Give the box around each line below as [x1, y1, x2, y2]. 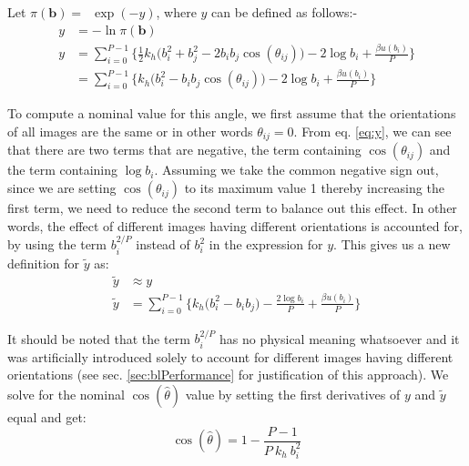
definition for [7, 253, 80, 272]
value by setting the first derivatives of [185, 384, 401, 403]
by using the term [7, 235, 107, 254]
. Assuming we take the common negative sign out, [154, 160, 439, 179]
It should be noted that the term [7, 329, 190, 348]
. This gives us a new [333, 235, 451, 254]
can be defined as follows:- [211, 3, 358, 21]
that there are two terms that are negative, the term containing [7, 140, 362, 159]
